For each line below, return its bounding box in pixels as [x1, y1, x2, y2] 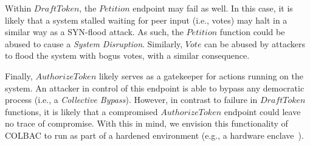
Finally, [5, 69, 33, 82]
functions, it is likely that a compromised [5, 105, 158, 118]
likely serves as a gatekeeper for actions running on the [98, 69, 303, 82]
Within [5, 2, 32, 14]
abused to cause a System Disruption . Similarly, [5, 37, 183, 50]
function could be [219, 25, 285, 38]
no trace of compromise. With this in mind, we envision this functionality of [5, 117, 288, 130]
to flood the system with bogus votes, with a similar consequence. [5, 49, 250, 62]
